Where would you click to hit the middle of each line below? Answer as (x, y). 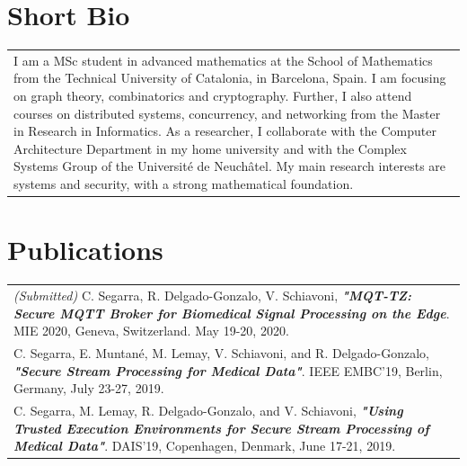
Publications (85, 250)
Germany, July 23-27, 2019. (89, 388)
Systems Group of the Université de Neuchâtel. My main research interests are (230, 166)
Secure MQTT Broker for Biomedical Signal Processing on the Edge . (232, 313)
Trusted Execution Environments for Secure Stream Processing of (221, 428)
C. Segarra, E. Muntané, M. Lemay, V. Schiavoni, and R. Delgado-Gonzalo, (221, 353)
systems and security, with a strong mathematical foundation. (184, 184)
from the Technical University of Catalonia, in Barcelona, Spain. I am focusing (230, 78)
